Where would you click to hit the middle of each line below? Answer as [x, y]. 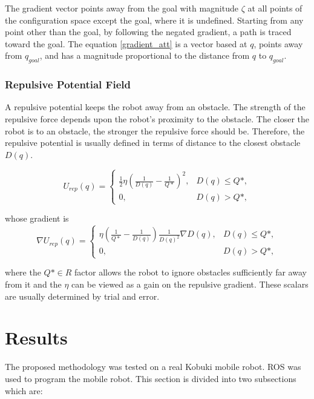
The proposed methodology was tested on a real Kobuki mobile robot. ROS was [153, 367]
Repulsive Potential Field [68, 84]
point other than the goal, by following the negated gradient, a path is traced [148, 32]
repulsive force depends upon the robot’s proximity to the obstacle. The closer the [157, 118]
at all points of [275, 8]
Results [36, 338]
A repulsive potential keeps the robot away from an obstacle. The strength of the [155, 107]
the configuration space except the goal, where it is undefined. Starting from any [154, 20]
